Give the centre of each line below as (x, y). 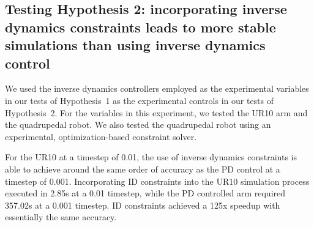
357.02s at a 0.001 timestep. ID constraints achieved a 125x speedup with (143, 205)
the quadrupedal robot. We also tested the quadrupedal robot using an (138, 125)
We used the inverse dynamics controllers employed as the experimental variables (157, 88)
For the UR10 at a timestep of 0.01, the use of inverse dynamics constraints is (151, 157)
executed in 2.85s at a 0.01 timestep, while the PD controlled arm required (145, 193)
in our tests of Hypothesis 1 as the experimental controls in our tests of (140, 100)
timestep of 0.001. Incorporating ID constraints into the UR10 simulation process (157, 181)
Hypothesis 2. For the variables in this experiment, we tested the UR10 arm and (156, 112)
